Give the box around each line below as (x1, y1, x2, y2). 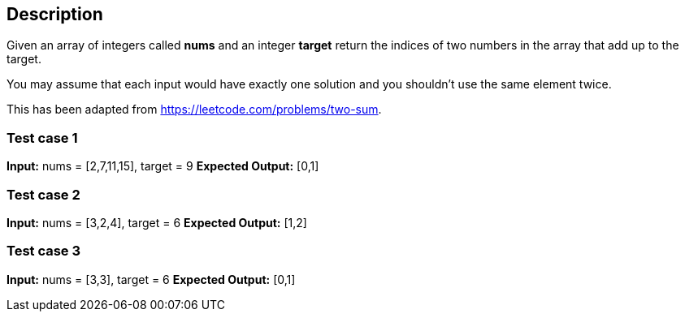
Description (7, 4, 103, 24)
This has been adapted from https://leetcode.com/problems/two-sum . (7, 102, 382, 117)
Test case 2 (7, 186, 80, 203)
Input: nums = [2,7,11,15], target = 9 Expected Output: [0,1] (7, 159, 319, 174)
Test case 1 (7, 129, 78, 146)
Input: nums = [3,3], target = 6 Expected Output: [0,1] (7, 272, 296, 286)
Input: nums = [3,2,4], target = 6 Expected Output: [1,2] (7, 215, 307, 230)
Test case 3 (7, 243, 81, 260)
